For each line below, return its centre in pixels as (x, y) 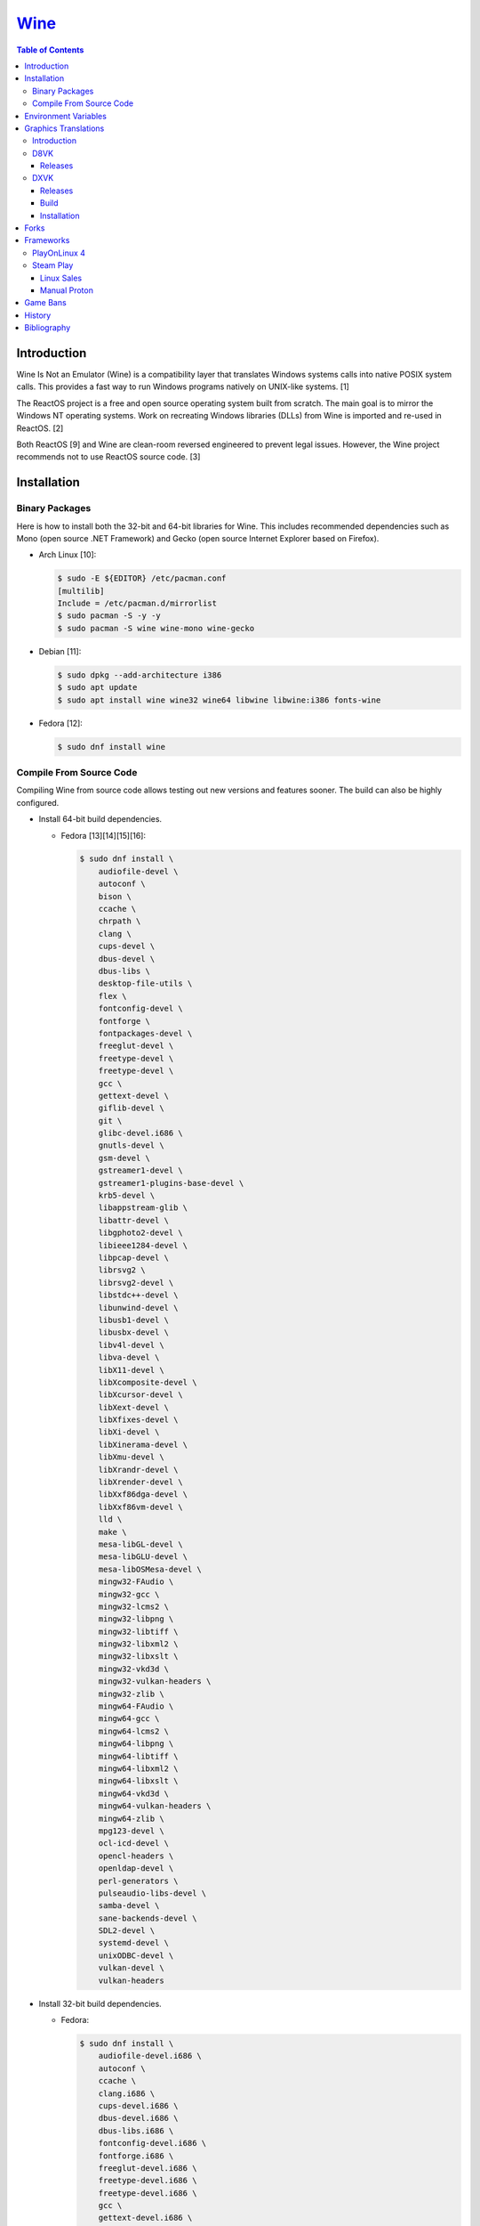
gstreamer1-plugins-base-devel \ (171, 1183)
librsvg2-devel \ (136, 1283)
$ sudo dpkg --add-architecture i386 (140, 675)
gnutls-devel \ (131, 1145)
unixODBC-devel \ (136, 1955)
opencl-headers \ (136, 1856)
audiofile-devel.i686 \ (150, 2056)
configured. (38, 802)
